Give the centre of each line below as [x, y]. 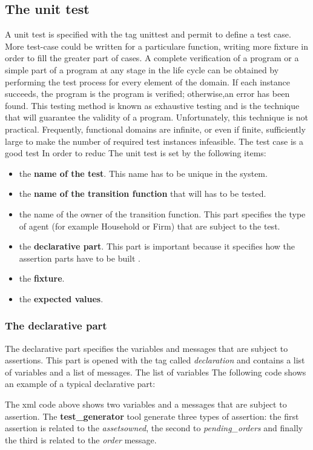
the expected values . [61, 298]
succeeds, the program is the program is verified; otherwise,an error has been [147, 94]
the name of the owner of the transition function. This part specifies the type [162, 213]
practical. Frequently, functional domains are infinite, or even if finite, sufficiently [155, 129]
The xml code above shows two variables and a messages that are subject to [146, 404]
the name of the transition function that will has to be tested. [143, 194]
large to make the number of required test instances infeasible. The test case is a [154, 141]
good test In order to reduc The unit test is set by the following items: [136, 153]
